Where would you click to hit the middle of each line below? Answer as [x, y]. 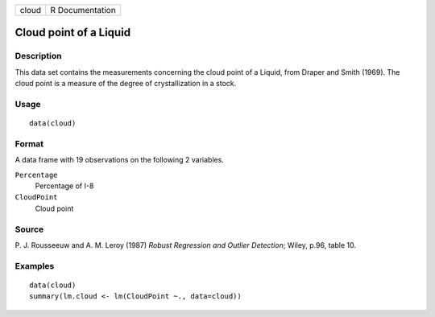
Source [29, 229]
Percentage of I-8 [64, 186]
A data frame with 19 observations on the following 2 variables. [120, 160]
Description [38, 56]
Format [29, 143]
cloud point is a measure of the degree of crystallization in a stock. [126, 84]
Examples [35, 266]
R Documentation [83, 10]
